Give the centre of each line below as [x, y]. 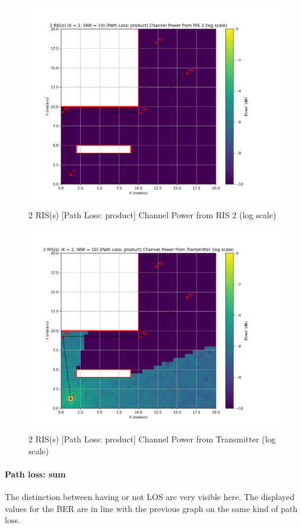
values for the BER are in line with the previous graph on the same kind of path [151, 508]
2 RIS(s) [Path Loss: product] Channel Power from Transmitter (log [152, 439]
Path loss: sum [35, 474]
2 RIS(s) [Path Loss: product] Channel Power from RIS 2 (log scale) [152, 214]
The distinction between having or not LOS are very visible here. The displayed [150, 496]
